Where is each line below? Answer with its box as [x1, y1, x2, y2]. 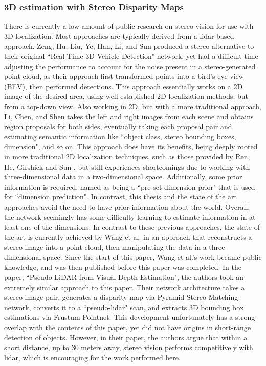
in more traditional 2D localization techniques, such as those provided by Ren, [4, 151, 250, 161]
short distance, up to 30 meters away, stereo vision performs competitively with [4, 342, 253, 353]
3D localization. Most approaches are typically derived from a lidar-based [4, 30, 234, 41]
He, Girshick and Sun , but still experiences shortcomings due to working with [4, 161, 250, 172]
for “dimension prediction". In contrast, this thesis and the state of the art [4, 191, 237, 202]
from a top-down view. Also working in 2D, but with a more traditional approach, [4, 100, 261, 111]
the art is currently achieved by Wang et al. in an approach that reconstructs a [4, 231, 252, 242]
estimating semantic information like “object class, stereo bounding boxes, [4, 131, 236, 141]
